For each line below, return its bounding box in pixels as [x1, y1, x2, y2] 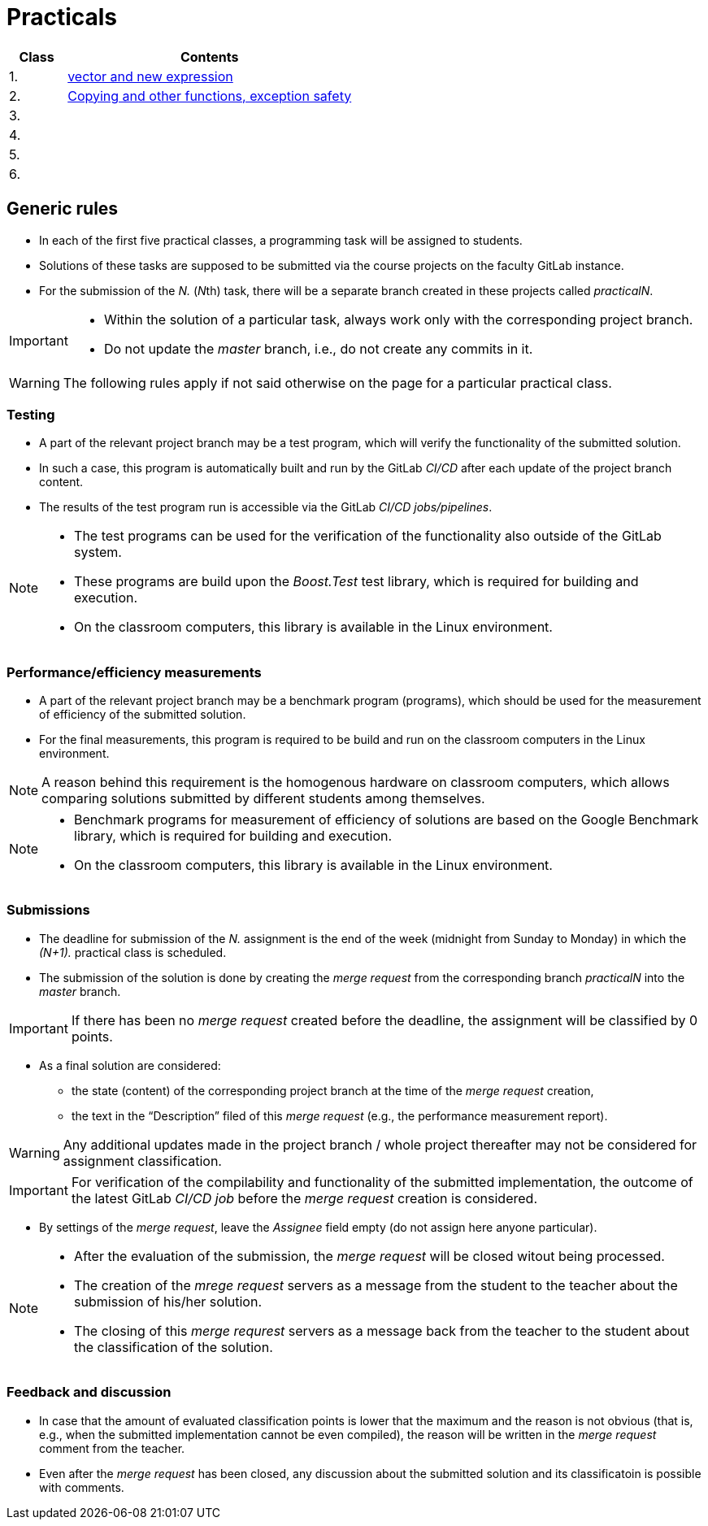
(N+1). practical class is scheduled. [39, 945, 227, 959]
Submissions [7, 902, 90, 919]
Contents [180, 48, 239, 65]
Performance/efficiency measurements [7, 663, 262, 680]
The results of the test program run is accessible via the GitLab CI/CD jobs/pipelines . [39, 500, 493, 515]
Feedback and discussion [7, 1384, 172, 1401]
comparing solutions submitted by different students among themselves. [41, 790, 485, 807]
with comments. [39, 1480, 124, 1494]
